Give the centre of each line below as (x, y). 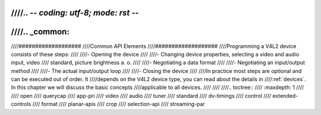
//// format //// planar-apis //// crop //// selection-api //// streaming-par (119, 104)
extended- (285, 95)
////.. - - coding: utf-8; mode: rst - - (75, 13)
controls (21, 104)
